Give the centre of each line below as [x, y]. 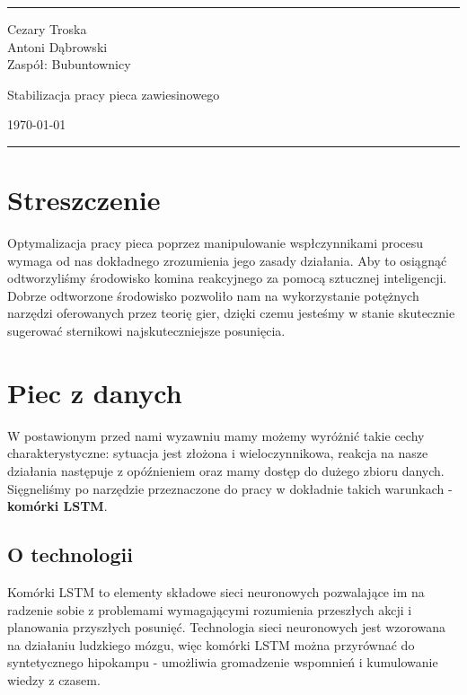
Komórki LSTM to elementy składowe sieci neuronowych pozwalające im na [216, 591]
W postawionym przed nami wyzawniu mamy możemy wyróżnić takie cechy [216, 435]
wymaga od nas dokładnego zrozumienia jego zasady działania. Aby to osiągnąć [227, 260]
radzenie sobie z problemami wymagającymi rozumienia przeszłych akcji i [210, 609]
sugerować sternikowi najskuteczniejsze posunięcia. [146, 331]
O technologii [70, 554]
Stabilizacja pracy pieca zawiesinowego [114, 94]
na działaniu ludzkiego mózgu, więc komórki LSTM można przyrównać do [211, 644]
